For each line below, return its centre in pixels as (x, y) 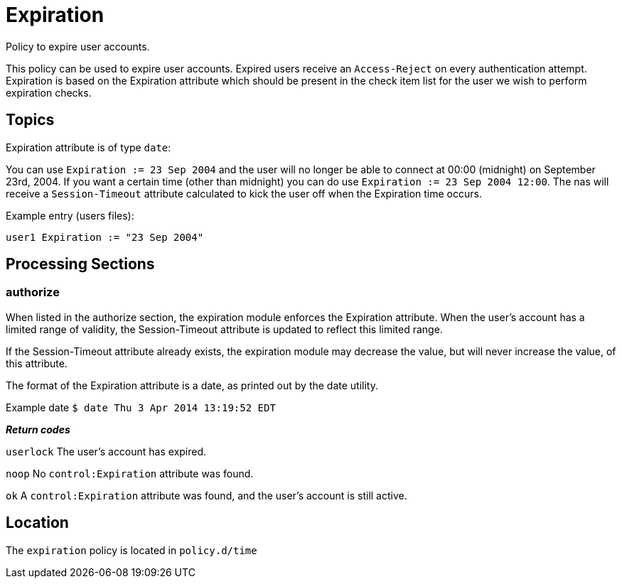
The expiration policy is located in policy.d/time (132, 550)
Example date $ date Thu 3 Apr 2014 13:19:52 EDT (141, 407)
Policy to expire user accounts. (78, 46)
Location (37, 523)
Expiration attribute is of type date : (89, 147)
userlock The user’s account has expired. (106, 451)
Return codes (38, 429)
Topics (30, 120)
